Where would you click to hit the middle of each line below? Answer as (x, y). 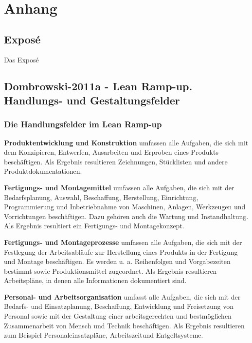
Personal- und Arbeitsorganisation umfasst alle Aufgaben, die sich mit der (122, 296)
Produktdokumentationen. (43, 171)
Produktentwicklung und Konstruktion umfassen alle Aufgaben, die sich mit (126, 142)
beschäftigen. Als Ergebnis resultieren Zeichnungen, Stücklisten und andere (116, 161)
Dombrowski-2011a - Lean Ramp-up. (98, 86)
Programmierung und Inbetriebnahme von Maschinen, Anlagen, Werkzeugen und (125, 207)
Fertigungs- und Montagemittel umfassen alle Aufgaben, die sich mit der (119, 187)
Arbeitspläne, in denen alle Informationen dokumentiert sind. (95, 280)
